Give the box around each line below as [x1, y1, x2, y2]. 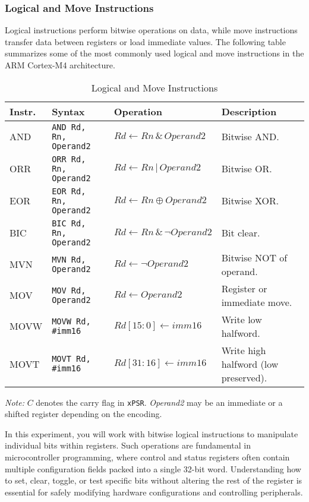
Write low [221, 312, 262, 326]
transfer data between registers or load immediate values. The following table [5, 35, 286, 48]
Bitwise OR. [221, 162, 272, 176]
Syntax [52, 104, 85, 118]
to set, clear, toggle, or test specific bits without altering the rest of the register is [5, 474, 302, 487]
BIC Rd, [52, 218, 86, 228]
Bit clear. [221, 226, 260, 240]
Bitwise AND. [221, 130, 279, 144]
